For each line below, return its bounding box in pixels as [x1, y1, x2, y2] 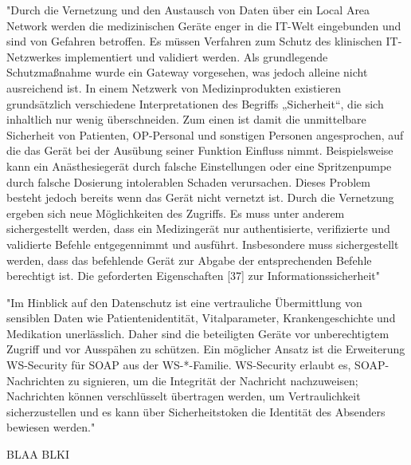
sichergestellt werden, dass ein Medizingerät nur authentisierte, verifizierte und [6, 220, 390, 237]
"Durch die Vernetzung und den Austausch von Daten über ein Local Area [6, 2, 370, 18]
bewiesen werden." [6, 419, 96, 435]
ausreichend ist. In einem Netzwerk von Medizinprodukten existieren [6, 79, 341, 96]
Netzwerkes [6, 48, 61, 65]
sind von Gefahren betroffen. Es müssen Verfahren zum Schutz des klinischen [6, 33, 382, 49]
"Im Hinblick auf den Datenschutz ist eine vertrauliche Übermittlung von [6, 294, 362, 310]
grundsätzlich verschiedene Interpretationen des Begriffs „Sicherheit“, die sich [6, 95, 384, 112]
